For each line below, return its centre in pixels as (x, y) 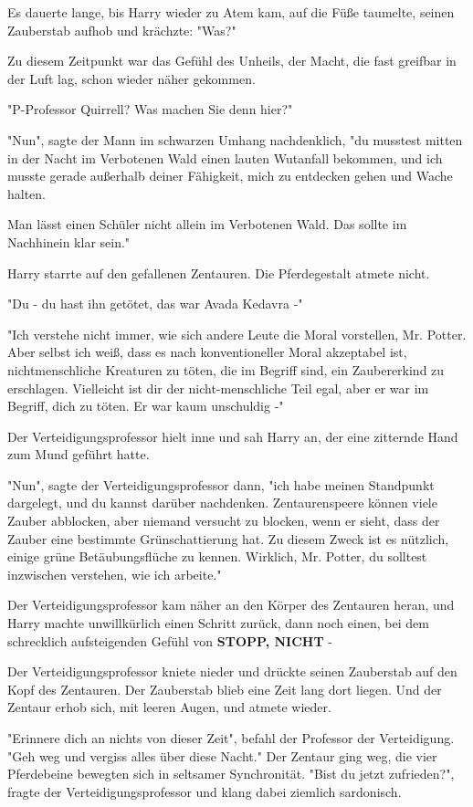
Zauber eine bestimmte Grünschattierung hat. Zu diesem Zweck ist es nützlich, (228, 538)
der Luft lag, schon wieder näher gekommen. (131, 78)
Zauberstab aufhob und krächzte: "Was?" (122, 30)
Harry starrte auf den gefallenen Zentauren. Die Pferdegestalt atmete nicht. (219, 272)
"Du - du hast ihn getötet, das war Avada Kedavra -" (155, 304)
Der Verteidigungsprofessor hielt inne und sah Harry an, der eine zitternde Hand (233, 436)
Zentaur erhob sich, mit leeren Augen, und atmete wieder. (169, 707)
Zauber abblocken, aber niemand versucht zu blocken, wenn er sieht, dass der (224, 521)
